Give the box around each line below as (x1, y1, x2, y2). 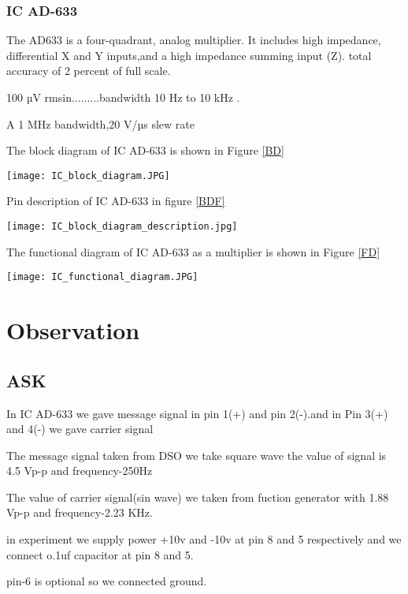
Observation (6, 314, 140, 346)
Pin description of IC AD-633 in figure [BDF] (6, 192, 225, 209)
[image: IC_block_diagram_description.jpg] (6, 221, 238, 233)
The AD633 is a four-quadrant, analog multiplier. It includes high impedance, (6, 32, 381, 48)
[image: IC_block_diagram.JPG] (6, 170, 170, 181)
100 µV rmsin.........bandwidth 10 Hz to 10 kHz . (6, 89, 240, 105)
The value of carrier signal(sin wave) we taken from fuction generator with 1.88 (6, 488, 389, 505)
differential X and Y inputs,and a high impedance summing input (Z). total (6, 47, 372, 63)
